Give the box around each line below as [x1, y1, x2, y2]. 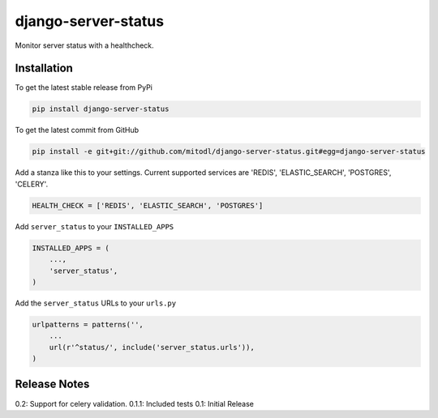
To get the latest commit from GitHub [15, 126, 140, 135]
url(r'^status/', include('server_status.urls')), [49, 343, 255, 352]
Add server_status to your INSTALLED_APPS [15, 221, 174, 231]
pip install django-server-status [32, 104, 170, 113]
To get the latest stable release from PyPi [15, 83, 153, 92]
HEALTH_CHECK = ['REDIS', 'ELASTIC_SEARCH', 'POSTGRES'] [32, 201, 264, 210]
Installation [15, 62, 73, 75]
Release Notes [15, 377, 90, 391]
